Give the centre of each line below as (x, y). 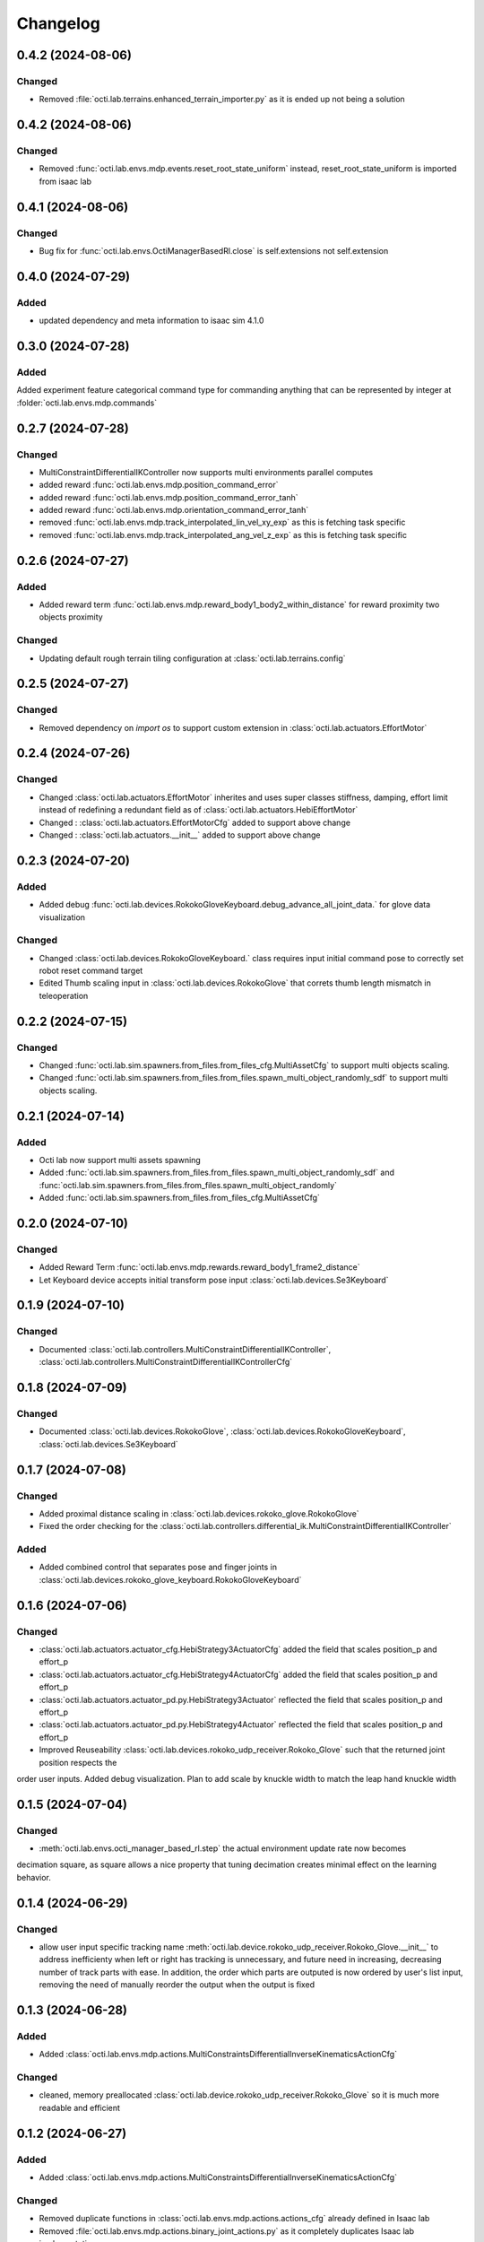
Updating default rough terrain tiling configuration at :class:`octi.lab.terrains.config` (192, 658)
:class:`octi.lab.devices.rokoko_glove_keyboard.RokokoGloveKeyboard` (170, 1579)
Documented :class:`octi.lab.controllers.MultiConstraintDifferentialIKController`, (185, 1349)
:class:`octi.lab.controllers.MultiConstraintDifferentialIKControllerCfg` (166, 1362)
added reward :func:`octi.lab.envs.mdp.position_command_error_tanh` (169, 497)
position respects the (78, 1762)
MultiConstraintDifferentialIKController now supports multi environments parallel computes (206, 472)
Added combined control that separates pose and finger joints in (158, 1567)
